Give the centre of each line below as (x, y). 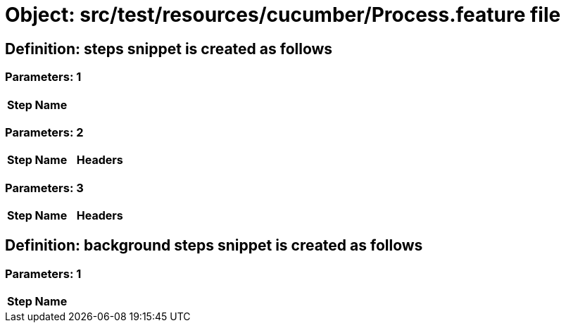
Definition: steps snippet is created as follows (169, 49)
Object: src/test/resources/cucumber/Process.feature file (283, 15)
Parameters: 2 (44, 132)
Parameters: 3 (44, 188)
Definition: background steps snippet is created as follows (214, 246)
